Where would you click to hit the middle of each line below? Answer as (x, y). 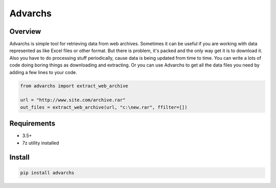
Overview (25, 31)
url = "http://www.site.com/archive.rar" (73, 100)
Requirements (32, 123)
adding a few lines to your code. (43, 72)
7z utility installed (41, 143)
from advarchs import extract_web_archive (74, 86)
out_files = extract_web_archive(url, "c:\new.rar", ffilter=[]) (104, 107)
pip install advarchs (47, 173)
